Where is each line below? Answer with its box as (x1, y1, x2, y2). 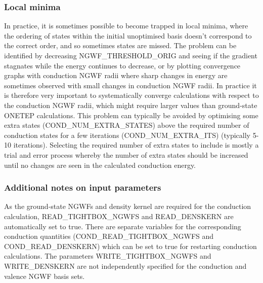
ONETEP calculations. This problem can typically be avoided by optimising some (4, 110, 258, 120)
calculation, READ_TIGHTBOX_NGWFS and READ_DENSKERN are (4, 210, 234, 221)
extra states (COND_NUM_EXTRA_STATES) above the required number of (4, 120, 249, 130)
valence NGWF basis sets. (4, 270, 85, 281)
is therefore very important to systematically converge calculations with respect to (4, 90, 259, 100)
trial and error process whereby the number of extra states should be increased (4, 149, 248, 160)
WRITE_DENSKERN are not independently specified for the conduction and (4, 260, 247, 271)
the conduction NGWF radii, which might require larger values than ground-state (4, 99, 257, 110)
